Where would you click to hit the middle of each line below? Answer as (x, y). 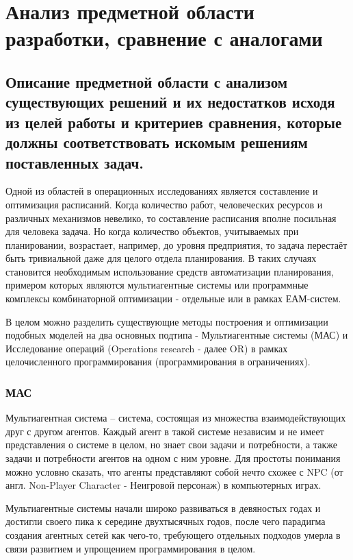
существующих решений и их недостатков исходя (170, 102)
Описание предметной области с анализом (147, 81)
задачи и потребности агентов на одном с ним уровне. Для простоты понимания (173, 458)
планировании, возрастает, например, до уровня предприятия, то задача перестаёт (176, 244)
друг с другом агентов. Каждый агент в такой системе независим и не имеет (165, 431)
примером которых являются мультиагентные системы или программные (157, 285)
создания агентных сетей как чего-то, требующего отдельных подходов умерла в (173, 535)
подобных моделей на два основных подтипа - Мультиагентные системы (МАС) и (177, 335)
